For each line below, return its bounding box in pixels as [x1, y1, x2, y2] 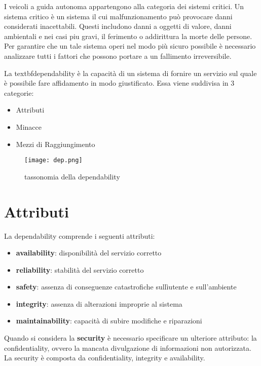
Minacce [16, 121, 42, 132]
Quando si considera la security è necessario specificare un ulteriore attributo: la [4, 333, 257, 343]
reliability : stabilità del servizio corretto [16, 264, 144, 275]
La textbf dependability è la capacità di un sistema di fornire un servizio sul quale [4, 67, 257, 78]
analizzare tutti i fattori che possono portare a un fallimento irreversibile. [4, 50, 232, 61]
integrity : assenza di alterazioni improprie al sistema [16, 298, 182, 309]
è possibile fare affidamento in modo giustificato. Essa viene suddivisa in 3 [4, 78, 235, 88]
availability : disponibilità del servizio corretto [16, 247, 162, 258]
